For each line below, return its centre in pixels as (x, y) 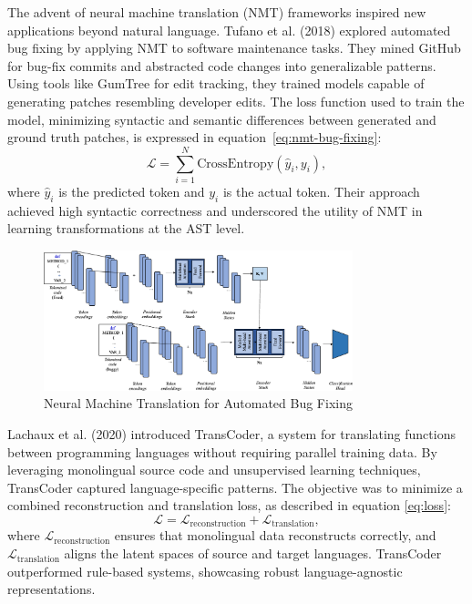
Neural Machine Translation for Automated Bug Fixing (198, 403)
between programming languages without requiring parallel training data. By (222, 451)
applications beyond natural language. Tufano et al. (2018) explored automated (229, 30)
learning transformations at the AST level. (126, 228)
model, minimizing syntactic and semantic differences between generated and (222, 119)
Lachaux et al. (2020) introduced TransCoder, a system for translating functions (231, 434)
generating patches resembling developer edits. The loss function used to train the (236, 101)
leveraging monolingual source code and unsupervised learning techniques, (214, 470)
